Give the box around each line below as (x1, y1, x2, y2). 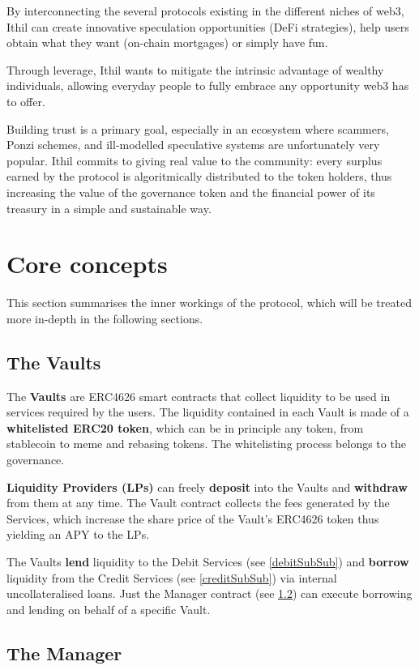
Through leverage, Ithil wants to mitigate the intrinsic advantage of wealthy (6, 61, 384, 78)
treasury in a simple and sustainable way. (6, 199, 212, 216)
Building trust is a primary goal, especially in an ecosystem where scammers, (6, 120, 389, 137)
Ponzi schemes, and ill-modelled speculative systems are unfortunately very (6, 136, 380, 153)
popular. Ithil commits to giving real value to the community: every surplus (6, 151, 383, 169)
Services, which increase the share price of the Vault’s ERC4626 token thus (6, 510, 379, 527)
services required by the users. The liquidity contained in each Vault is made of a (6, 403, 409, 420)
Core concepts (6, 247, 168, 280)
